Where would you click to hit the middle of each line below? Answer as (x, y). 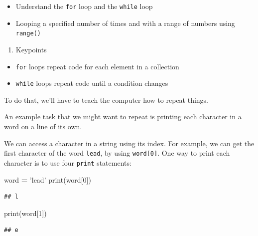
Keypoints (31, 49)
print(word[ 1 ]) (25, 213)
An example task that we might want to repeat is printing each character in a (123, 117)
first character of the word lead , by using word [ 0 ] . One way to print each (117, 153)
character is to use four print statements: (68, 162)
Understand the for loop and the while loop (84, 6)
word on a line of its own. (43, 126)
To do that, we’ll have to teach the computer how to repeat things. (106, 100)
